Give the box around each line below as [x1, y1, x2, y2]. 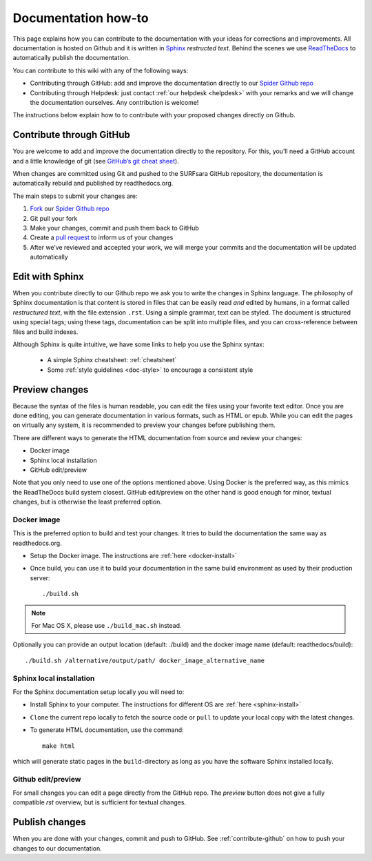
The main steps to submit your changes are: [12, 192, 138, 200]
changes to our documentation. [12, 844, 103, 852]
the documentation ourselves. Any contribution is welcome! [30, 98, 199, 106]
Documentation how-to [12, 10, 149, 26]
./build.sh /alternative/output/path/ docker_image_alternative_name [25, 656, 265, 664]
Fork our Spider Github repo [30, 204, 110, 213]
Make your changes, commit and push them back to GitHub [30, 224, 199, 232]
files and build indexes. [12, 328, 79, 336]
